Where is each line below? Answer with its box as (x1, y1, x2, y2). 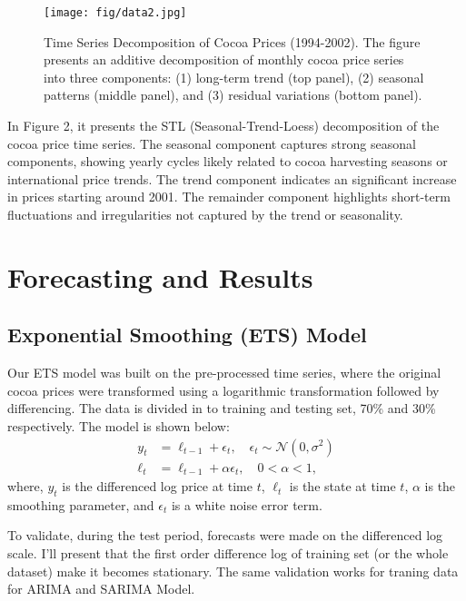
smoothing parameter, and (7, 495, 154, 514)
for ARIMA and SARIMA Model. (7, 579, 195, 598)
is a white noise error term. (171, 495, 322, 514)
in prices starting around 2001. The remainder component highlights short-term (7, 187, 451, 206)
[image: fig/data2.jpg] (44, 6, 187, 19)
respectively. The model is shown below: (7, 416, 230, 435)
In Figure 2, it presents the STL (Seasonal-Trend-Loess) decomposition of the (7, 116, 440, 135)
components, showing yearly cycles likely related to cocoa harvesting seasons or (7, 152, 448, 171)
